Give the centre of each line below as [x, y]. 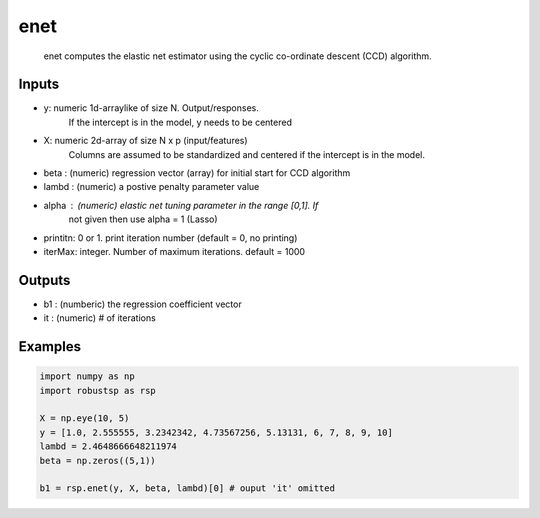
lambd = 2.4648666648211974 [108, 446]
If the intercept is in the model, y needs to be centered [180, 122]
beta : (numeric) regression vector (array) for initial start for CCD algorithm [197, 173]
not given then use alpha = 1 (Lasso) [143, 219]
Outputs [44, 280]
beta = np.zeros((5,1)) [98, 460]
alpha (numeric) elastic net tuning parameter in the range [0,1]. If [181, 205]
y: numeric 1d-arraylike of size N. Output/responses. [151, 108]
